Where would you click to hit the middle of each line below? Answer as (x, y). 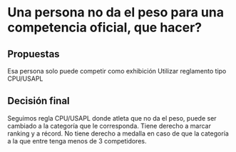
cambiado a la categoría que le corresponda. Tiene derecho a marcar (109, 126)
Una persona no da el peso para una (116, 12)
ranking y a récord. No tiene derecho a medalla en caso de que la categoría (118, 133)
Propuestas (34, 54)
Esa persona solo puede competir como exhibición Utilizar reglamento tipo (117, 71)
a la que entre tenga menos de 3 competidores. (77, 141)
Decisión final (39, 101)
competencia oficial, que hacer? (105, 27)
